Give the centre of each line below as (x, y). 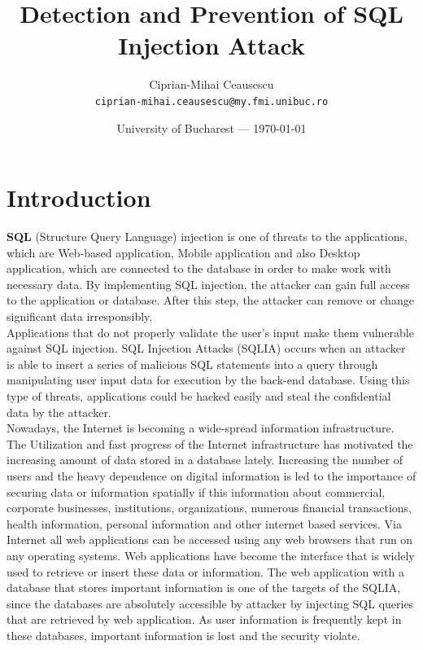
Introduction (79, 197)
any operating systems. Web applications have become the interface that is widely (211, 555)
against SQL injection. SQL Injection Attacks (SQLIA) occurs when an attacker (206, 348)
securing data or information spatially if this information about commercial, (196, 491)
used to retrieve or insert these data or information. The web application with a (205, 571)
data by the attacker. (59, 412)
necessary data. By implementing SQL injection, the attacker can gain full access (208, 284)
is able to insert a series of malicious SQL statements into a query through (192, 364)
